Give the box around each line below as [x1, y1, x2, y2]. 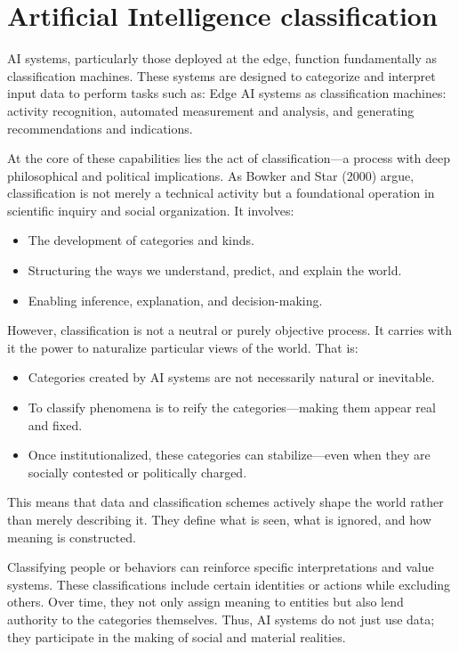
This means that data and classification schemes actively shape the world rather [7, 493, 444, 511]
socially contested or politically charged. [28, 462, 247, 481]
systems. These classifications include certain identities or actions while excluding [7, 575, 451, 593]
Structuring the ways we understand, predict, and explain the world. [28, 261, 402, 280]
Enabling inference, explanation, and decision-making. [28, 290, 323, 309]
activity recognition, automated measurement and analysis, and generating [7, 101, 415, 119]
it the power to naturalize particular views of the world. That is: [7, 338, 358, 356]
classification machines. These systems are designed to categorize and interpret [7, 66, 436, 85]
